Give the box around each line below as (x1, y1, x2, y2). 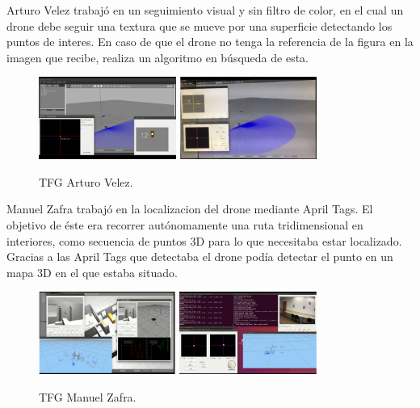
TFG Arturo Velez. (39, 173, 133, 190)
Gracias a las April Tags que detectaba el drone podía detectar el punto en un (6, 248, 393, 265)
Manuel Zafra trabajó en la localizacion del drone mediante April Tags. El (6, 200, 373, 217)
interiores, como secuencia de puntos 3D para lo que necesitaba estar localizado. (6, 232, 402, 249)
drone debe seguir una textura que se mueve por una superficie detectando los (6, 17, 393, 34)
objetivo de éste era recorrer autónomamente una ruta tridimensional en (6, 216, 363, 233)
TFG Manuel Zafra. (39, 388, 136, 405)
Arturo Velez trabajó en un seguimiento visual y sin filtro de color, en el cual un (6, 2, 404, 18)
